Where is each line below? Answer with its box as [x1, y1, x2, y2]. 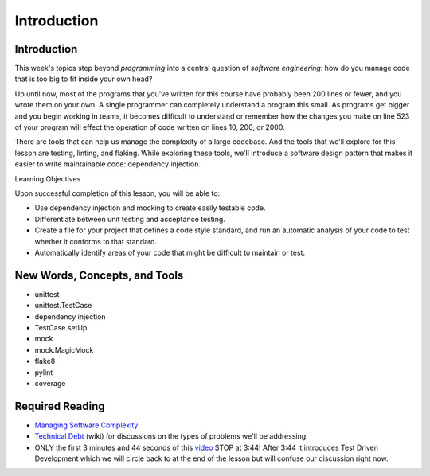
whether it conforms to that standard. [34, 236, 158, 246]
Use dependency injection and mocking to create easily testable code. [34, 203, 266, 213]
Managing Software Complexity [34, 420, 139, 430]
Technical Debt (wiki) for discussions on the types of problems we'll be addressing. [34, 431, 308, 441]
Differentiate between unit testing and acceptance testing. [34, 214, 226, 224]
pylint [34, 367, 53, 377]
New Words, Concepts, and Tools [14, 268, 184, 282]
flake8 [34, 357, 56, 366]
